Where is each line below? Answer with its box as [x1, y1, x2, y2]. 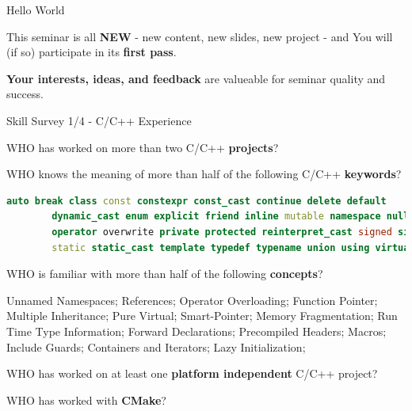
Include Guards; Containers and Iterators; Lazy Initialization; [6, 338, 306, 355]
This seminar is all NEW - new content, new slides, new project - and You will [6, 28, 393, 44]
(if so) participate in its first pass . [6, 44, 177, 60]
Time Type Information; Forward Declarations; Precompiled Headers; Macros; [6, 322, 387, 339]
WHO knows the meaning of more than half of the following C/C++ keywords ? [6, 166, 402, 182]
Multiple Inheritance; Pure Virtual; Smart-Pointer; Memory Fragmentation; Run [6, 307, 398, 324]
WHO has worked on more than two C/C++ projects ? [6, 139, 279, 155]
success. [6, 86, 44, 102]
